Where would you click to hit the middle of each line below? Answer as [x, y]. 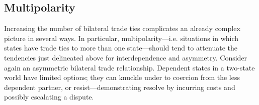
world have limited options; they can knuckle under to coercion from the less [122, 77]
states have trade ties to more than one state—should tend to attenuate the [121, 48]
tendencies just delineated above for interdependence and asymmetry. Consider [126, 57]
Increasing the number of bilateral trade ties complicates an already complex [122, 28]
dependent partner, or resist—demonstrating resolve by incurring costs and [120, 87]
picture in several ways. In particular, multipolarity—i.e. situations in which [121, 38]
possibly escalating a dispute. [49, 97]
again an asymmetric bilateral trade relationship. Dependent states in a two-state [129, 67]
